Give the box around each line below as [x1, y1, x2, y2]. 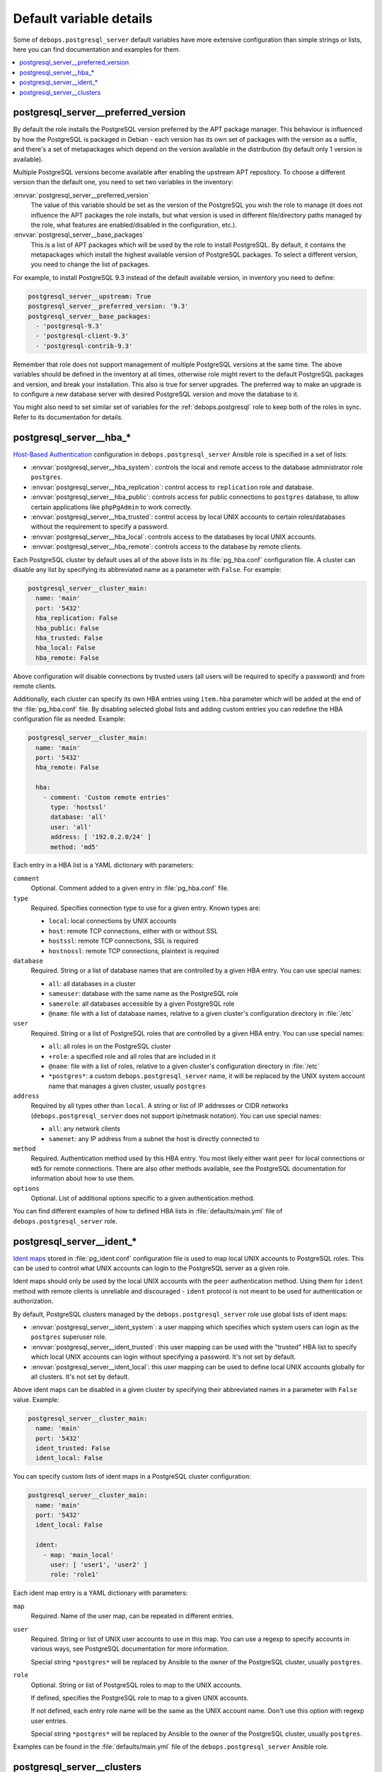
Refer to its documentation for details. [13, 413, 123, 421]
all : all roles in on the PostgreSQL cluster [48, 1042, 171, 1050]
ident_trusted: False [35, 1444, 111, 1452]
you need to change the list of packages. [30, 260, 150, 269]
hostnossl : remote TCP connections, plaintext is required [48, 946, 219, 955]
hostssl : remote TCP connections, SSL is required [48, 936, 198, 946]
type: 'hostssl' [50, 803, 107, 811]
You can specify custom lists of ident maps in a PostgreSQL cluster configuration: [13, 1472, 251, 1481]
